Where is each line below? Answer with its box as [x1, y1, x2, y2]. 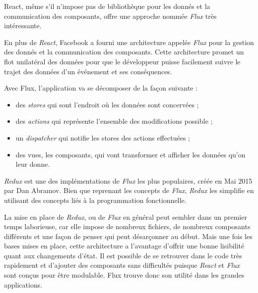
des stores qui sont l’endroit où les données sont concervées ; [15, 99, 199, 109]
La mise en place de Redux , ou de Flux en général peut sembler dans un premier [4, 211, 247, 222]
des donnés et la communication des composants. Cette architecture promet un [4, 47, 244, 57]
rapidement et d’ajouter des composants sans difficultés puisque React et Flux [4, 260, 240, 270]
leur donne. [15, 159, 50, 169]
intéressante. [4, 20, 42, 31]
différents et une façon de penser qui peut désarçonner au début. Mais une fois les [4, 231, 253, 241]
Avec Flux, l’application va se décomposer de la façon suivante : [4, 83, 198, 93]
